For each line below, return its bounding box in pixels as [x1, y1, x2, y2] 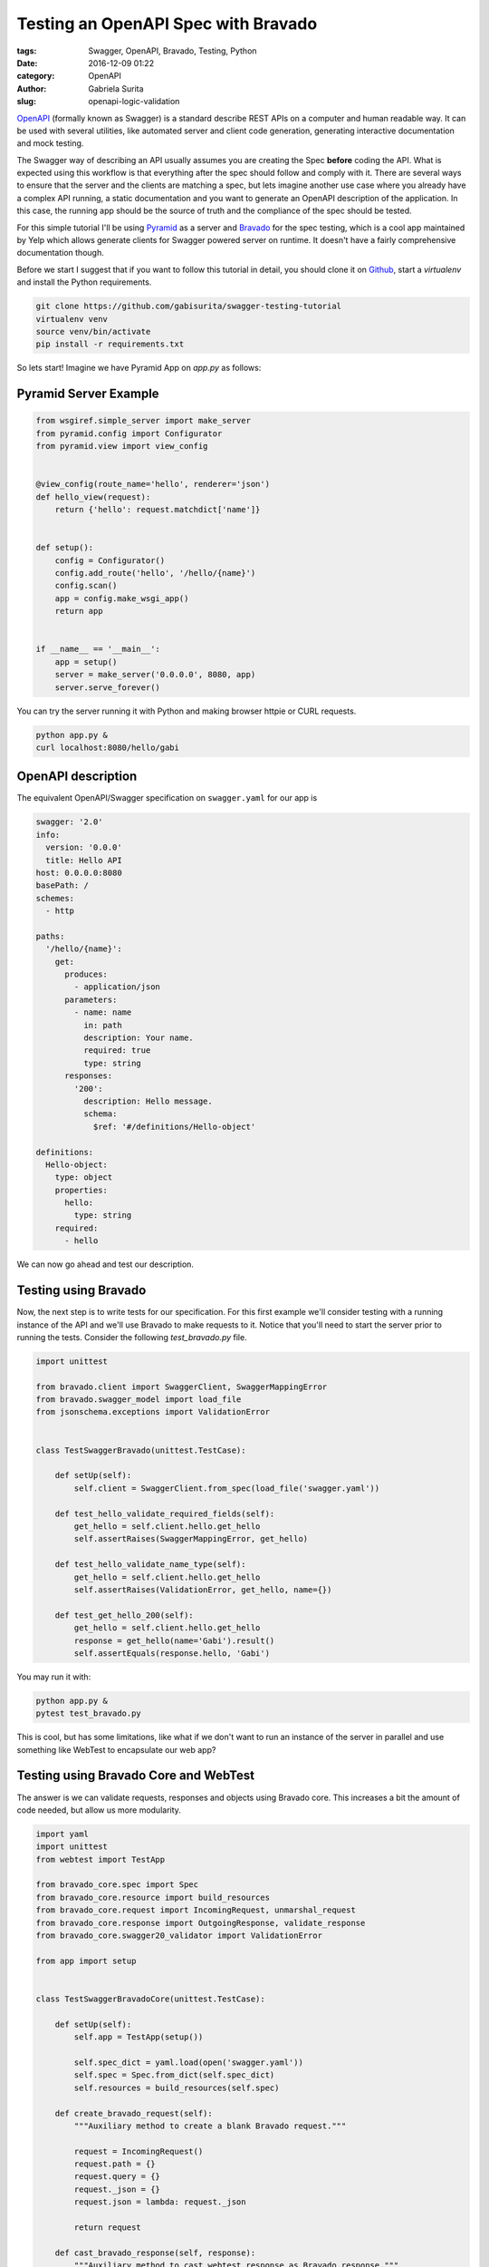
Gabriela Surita [88, 83, 144, 94]
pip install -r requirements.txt [35, 339, 185, 349]
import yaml [35, 1828, 90, 1839]
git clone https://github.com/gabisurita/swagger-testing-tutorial [35, 301, 342, 312]
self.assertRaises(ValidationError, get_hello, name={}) [73, 1584, 332, 1595]
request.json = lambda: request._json [73, 2197, 246, 2207]
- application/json [73, 982, 160, 992]
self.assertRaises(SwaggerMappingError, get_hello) [73, 1533, 309, 1544]
